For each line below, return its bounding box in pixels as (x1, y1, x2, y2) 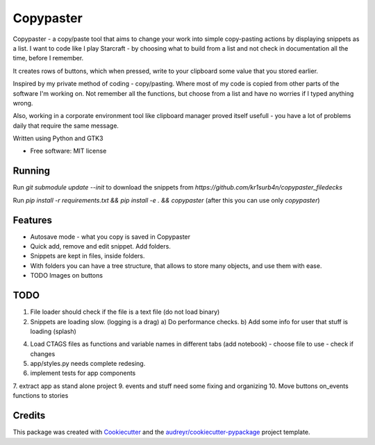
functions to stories (12, 392, 69, 400)
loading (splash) (30, 327, 76, 335)
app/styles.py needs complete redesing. (30, 360, 146, 368)
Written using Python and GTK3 (12, 134, 103, 142)
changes (30, 349, 56, 358)
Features (12, 214, 52, 226)
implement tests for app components (30, 369, 136, 378)
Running (12, 165, 51, 177)
